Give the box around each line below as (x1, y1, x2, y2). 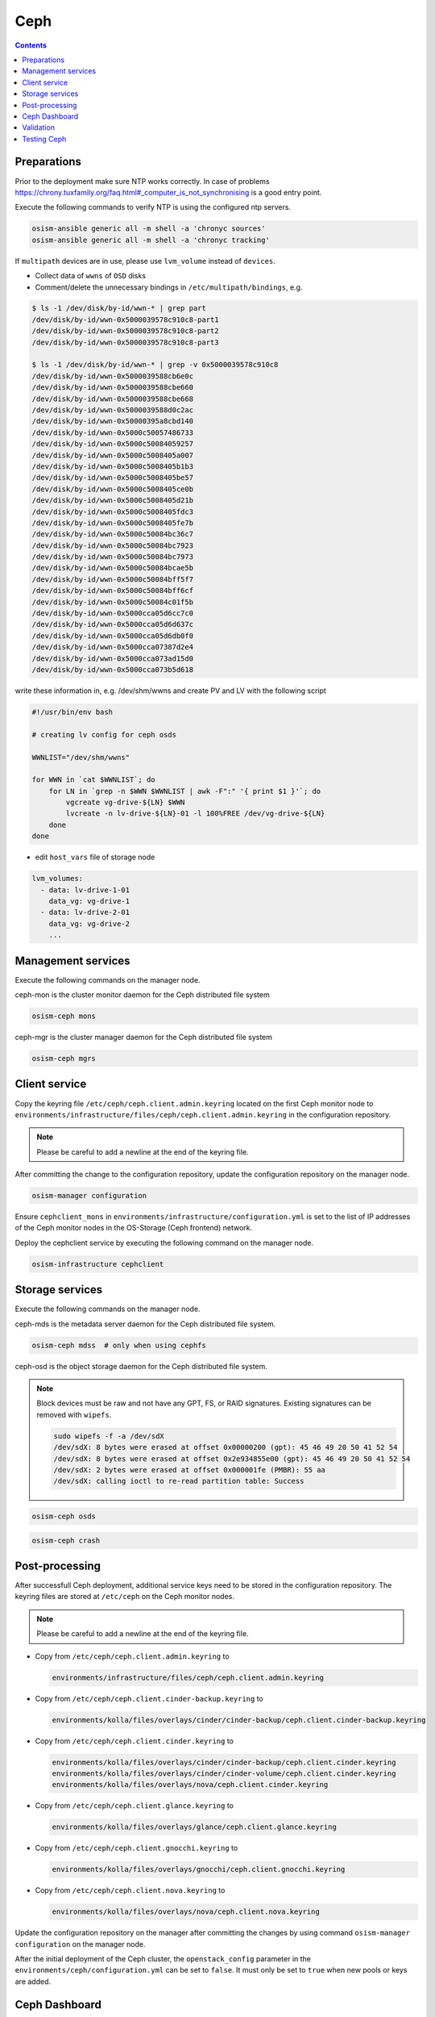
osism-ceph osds (31, 1511, 97, 1521)
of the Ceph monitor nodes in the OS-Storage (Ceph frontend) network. (14, 1223, 253, 1233)
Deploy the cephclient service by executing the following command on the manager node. (14, 1238, 314, 1247)
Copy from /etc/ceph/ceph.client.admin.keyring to (35, 1651, 230, 1661)
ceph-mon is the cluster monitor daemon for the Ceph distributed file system (14, 990, 270, 1000)
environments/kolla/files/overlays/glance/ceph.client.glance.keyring (52, 1823, 338, 1831)
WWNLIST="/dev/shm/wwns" (31, 753, 130, 762)
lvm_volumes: (31, 874, 84, 883)
